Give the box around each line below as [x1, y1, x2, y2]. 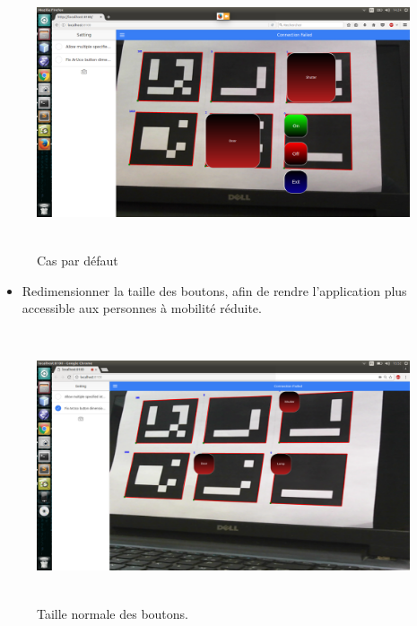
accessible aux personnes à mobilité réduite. [22, 299, 262, 317]
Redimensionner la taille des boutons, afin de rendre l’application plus [22, 281, 407, 300]
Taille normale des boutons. [37, 604, 188, 622]
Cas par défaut [37, 250, 118, 269]
